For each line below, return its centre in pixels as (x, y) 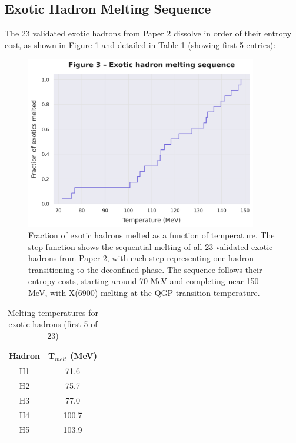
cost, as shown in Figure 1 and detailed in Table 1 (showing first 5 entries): (140, 44)
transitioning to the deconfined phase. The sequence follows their (145, 269)
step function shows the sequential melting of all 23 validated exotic (151, 246)
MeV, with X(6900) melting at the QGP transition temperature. (144, 293)
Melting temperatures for (53, 312)
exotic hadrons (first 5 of (53, 324)
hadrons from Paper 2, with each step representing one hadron (141, 258)
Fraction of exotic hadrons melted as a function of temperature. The (152, 235)
